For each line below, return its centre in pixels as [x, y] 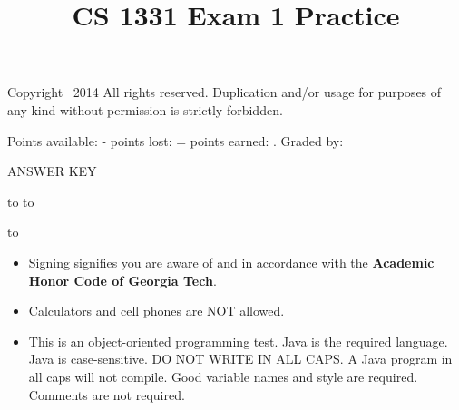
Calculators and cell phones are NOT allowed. [156, 311]
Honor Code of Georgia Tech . [122, 280]
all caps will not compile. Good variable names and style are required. [223, 376]
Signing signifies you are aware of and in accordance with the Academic [231, 262]
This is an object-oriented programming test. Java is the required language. [238, 341]
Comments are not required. [107, 394]
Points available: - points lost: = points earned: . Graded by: [176, 140]
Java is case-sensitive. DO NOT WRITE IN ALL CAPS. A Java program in [240, 359]
